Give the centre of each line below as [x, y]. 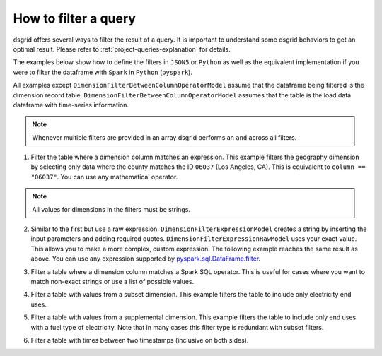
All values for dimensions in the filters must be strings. [111, 209]
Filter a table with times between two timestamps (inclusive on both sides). [140, 340]
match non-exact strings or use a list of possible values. [112, 281]
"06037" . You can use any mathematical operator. [104, 177]
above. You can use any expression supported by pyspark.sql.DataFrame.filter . [146, 259]
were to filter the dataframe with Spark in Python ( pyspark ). [103, 72]
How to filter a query [74, 18]
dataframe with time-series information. [71, 105]
